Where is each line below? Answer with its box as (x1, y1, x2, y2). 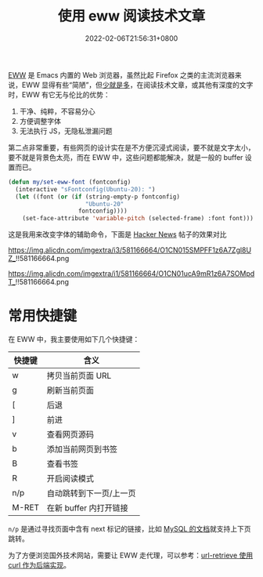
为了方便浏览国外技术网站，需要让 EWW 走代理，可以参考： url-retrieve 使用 (8, 550, 253, 561)
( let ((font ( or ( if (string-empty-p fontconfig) (15, 193, 180, 201)
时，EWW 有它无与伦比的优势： (8, 89, 111, 99)
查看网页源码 (46, 429, 95, 440)
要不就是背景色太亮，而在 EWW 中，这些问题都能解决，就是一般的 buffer (8, 152, 243, 161)
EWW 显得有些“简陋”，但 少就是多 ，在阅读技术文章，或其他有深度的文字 (21, 80, 254, 89)
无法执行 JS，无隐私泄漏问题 (19, 126, 113, 136)
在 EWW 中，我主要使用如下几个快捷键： (8, 335, 140, 344)
